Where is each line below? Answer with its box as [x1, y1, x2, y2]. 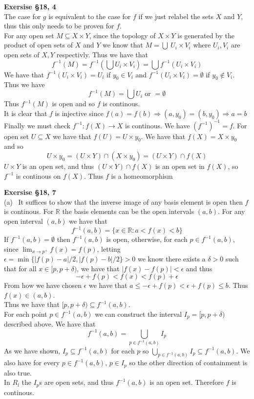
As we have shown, [4, 345, 61, 355]
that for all [4, 263, 37, 273]
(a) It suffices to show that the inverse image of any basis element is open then [4, 196, 243, 207]
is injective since [55, 108, 104, 118]
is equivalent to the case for [48, 11, 131, 21]
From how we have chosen [4, 280, 82, 290]
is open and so [52, 98, 95, 109]
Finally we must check [4, 120, 70, 130]
